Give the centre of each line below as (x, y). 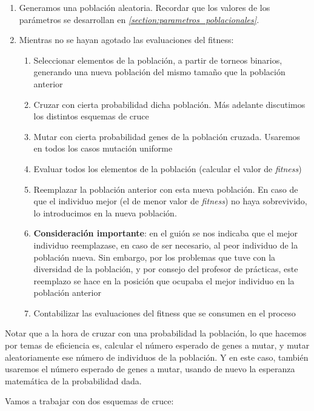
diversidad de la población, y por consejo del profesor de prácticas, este (166, 269)
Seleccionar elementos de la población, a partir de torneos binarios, (158, 60)
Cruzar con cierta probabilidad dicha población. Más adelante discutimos (169, 104)
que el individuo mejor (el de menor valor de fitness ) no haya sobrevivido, (170, 201)
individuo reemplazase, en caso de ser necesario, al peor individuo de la (166, 245)
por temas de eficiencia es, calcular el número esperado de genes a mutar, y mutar (157, 345)
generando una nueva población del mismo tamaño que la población (159, 72)
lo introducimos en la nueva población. (105, 212)
